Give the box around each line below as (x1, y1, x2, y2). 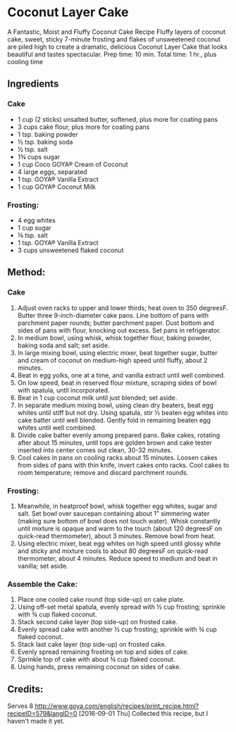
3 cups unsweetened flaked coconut (17, 246, 124, 254)
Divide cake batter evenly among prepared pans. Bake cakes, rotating (17, 430, 221, 439)
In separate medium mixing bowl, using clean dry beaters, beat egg (17, 401, 213, 409)
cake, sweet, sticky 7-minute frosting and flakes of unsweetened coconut (7, 35, 221, 43)
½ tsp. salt (17, 145, 48, 154)
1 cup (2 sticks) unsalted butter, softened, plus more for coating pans (17, 115, 218, 123)
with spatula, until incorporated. (17, 385, 111, 395)
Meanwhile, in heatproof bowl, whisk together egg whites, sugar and (17, 502, 217, 510)
